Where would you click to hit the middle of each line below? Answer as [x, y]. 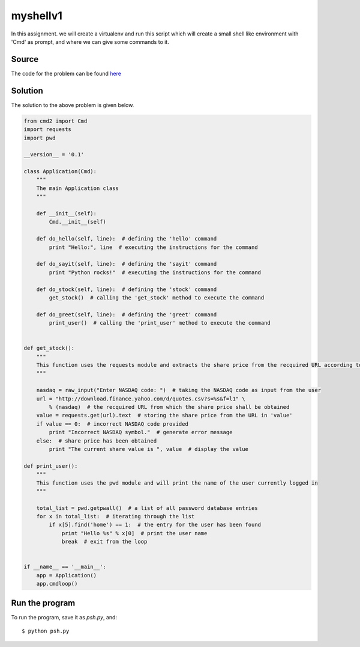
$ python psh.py [46, 631]
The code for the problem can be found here [66, 73]
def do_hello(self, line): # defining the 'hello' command [127, 239]
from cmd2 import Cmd [55, 121]
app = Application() [67, 575]
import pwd [40, 138]
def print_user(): [51, 466]
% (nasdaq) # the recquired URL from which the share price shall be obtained [169, 407]
